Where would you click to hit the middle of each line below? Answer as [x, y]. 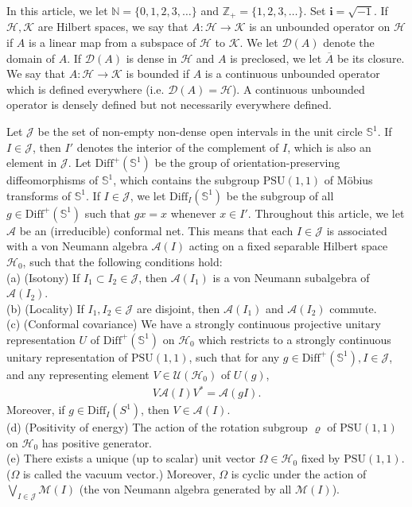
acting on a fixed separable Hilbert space [288, 246]
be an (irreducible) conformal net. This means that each [156, 230]
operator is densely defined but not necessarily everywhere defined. [169, 104]
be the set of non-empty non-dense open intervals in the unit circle [200, 132]
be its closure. [371, 58]
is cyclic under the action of [299, 473]
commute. [353, 308]
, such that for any [234, 356]
